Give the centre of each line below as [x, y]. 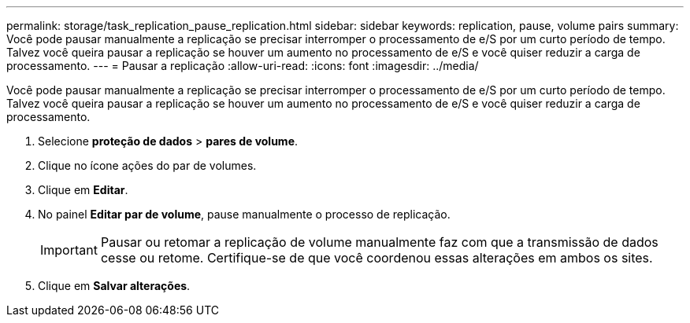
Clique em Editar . [83, 190]
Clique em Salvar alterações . [114, 286]
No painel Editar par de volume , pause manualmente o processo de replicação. [244, 214]
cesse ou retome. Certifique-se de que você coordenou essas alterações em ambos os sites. [377, 258]
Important [69, 250]
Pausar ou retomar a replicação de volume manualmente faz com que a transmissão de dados [379, 242]
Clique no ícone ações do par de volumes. [147, 165]
